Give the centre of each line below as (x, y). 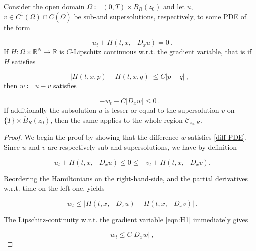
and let (174, 6)
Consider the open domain (44, 6)
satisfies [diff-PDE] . (218, 137)
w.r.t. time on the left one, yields (54, 188)
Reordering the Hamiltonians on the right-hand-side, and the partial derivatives (126, 178)
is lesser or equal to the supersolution (162, 110)
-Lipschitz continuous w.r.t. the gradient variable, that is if (162, 52)
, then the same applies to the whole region (117, 120)
